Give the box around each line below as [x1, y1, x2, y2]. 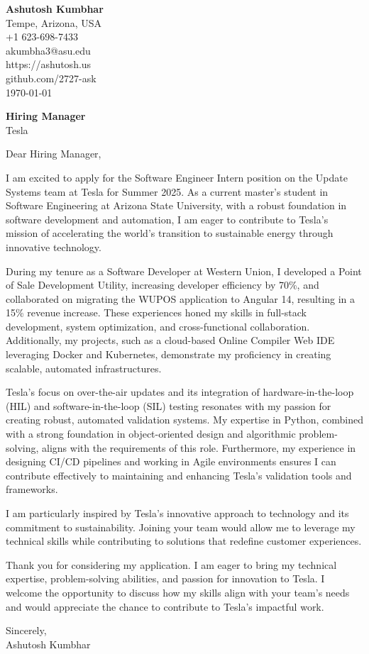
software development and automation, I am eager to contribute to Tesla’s [6, 211, 329, 226]
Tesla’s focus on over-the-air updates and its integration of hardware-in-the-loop [6, 384, 354, 399]
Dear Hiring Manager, [6, 146, 101, 161]
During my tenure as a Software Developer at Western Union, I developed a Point [6, 263, 362, 278]
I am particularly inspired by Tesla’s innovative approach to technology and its [6, 506, 349, 520]
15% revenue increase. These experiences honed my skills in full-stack [6, 305, 307, 320]
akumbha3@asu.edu [6, 43, 91, 57]
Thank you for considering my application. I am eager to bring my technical [6, 557, 337, 572]
